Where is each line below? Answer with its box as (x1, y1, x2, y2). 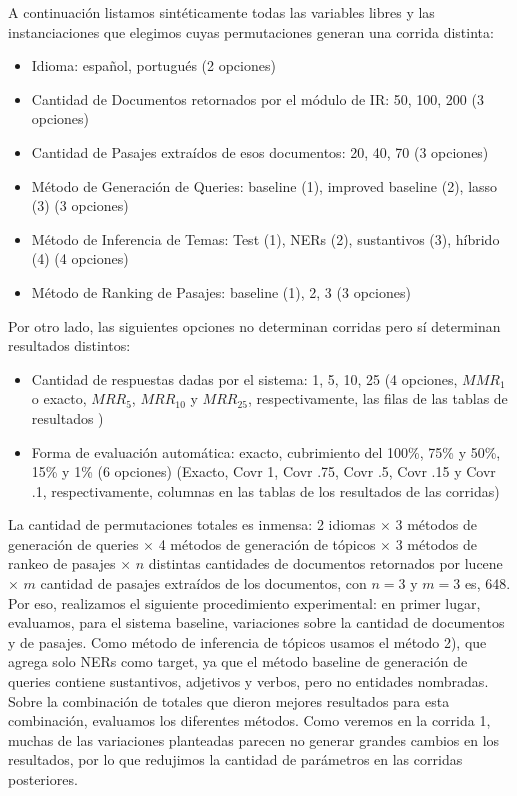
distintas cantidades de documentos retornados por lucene (148, 553, 503, 574)
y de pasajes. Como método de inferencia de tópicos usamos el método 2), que (8, 631, 487, 652)
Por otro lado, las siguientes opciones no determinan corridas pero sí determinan (8, 315, 501, 336)
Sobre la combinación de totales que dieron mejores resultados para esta (8, 690, 450, 711)
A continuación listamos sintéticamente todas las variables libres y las (8, 2, 435, 22)
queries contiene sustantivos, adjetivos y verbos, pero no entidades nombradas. (8, 671, 489, 692)
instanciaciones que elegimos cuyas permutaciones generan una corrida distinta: (8, 21, 494, 42)
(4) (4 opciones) (31, 248, 129, 269)
